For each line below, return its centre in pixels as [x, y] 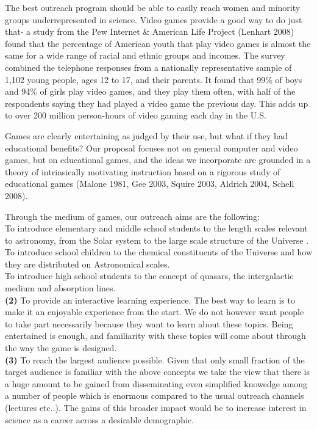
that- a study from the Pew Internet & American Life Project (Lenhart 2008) [150, 31]
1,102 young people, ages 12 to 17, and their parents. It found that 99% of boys [154, 79]
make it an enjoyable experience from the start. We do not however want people [155, 312]
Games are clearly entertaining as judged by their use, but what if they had [146, 135]
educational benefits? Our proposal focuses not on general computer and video [151, 148]
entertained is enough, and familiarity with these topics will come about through [155, 336]
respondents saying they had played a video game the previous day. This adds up [157, 103]
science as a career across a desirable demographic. [100, 419]
